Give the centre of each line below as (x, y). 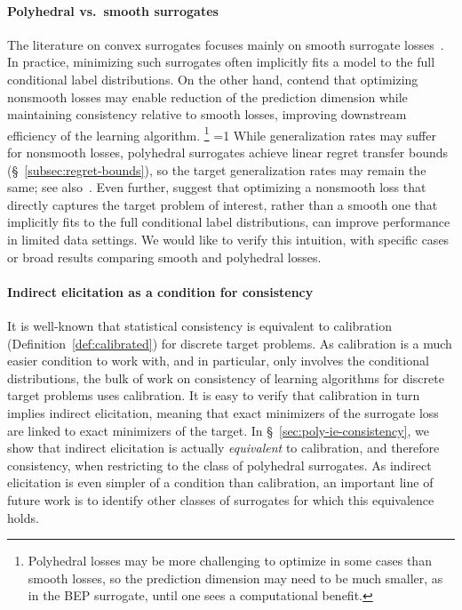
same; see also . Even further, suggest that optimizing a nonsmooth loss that (217, 187)
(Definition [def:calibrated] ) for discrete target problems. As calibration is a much (230, 343)
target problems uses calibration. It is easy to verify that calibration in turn (214, 395)
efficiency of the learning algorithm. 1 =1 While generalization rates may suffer (222, 133)
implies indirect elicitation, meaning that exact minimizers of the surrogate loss (223, 412)
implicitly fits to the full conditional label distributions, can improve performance (229, 222)
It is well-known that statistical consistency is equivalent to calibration (199, 325)
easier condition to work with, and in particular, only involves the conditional (218, 361)
